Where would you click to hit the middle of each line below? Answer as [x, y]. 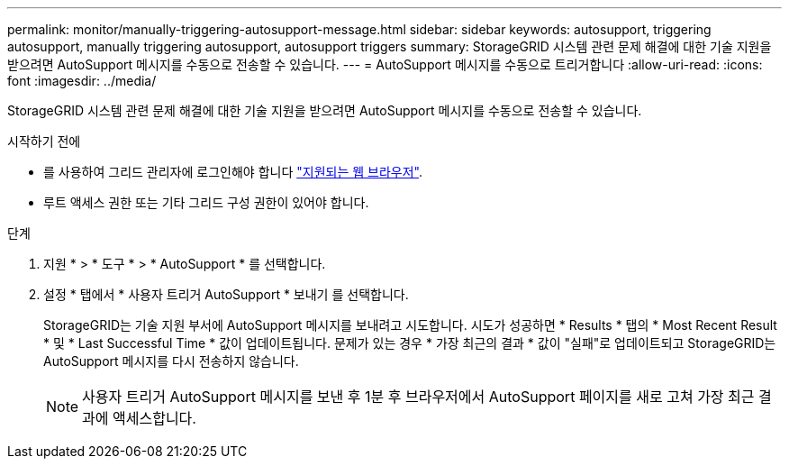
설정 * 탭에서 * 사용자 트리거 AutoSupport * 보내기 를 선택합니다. [226, 294]
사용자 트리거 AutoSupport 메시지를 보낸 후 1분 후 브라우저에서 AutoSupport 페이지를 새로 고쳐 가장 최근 [418, 397]
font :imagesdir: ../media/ [82, 81]
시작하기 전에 [44, 141]
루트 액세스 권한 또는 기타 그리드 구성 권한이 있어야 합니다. [206, 202]
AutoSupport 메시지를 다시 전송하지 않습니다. [171, 361]
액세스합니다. [154, 418]
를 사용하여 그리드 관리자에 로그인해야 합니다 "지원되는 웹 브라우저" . [233, 172]
